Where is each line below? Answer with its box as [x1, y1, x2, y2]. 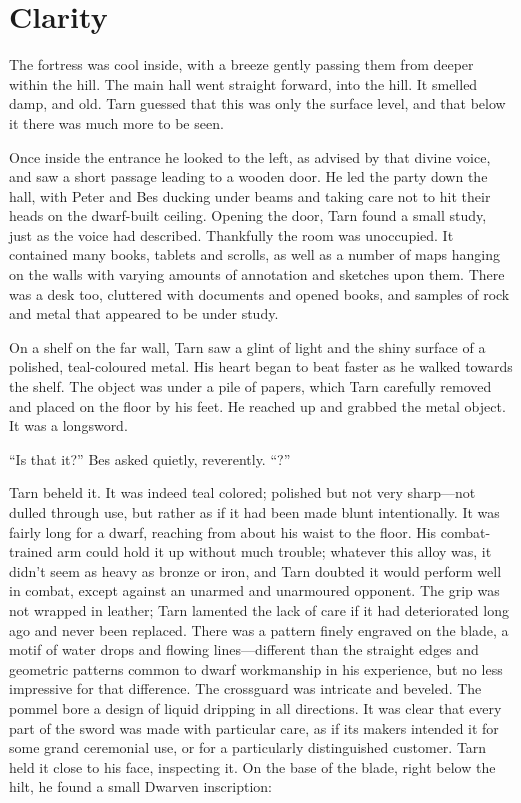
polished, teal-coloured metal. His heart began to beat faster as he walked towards [9, 356, 513, 377]
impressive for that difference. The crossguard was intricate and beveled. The [9, 678, 482, 699]
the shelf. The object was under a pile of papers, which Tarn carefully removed [9, 376, 492, 397]
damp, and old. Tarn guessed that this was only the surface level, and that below [9, 93, 506, 114]
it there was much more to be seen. [9, 112, 224, 133]
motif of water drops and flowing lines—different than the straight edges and [9, 639, 479, 660]
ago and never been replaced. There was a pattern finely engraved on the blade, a [9, 619, 509, 640]
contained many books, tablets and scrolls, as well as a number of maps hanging [9, 244, 500, 265]
